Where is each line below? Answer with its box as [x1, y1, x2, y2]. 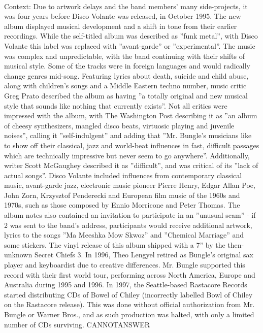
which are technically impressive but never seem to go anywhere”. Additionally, [4, 150, 250, 160]
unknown [4, 249, 32, 260]
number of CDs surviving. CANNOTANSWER [4, 319, 150, 329]
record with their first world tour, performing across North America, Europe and [4, 269, 255, 280]
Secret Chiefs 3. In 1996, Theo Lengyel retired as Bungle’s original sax [34, 249, 253, 260]
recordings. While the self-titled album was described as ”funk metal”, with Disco [4, 30, 258, 41]
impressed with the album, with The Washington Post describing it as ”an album [4, 110, 257, 121]
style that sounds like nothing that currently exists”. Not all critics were [4, 100, 227, 111]
